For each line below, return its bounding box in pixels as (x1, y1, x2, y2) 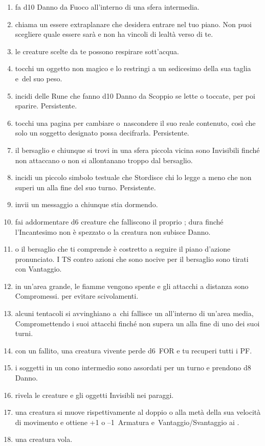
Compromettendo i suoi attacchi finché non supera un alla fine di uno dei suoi (15, 318, 260, 328)
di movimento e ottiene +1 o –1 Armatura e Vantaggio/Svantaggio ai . (15, 416, 239, 427)
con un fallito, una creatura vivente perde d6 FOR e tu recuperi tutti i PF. (15, 345, 252, 355)
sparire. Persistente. (15, 100, 77, 111)
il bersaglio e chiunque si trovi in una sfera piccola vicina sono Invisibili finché (15, 144, 260, 155)
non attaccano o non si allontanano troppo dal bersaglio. (15, 154, 193, 165)
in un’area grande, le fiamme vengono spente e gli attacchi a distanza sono (15, 280, 249, 291)
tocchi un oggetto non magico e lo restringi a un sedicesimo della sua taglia (15, 63, 251, 74)
